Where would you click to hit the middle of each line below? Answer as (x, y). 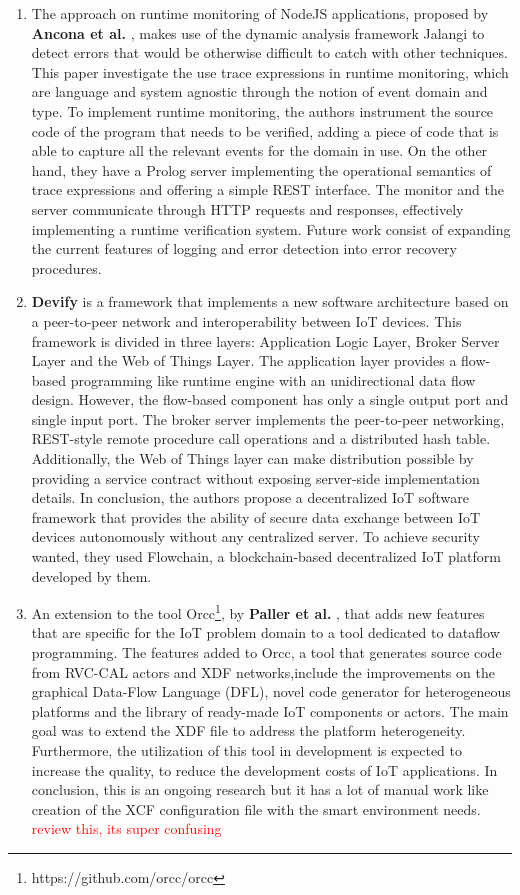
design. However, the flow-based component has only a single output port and (270, 399)
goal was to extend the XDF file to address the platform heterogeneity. (248, 730)
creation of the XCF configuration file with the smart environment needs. (256, 808)
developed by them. (91, 575)
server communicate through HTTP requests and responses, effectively (247, 208)
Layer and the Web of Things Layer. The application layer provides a (244, 360)
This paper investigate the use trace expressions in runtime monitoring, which (270, 71)
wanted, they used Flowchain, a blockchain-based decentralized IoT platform (266, 556)
